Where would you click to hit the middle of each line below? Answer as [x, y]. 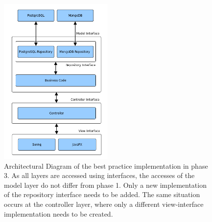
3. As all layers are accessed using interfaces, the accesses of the [99, 175]
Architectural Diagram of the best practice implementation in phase [106, 166]
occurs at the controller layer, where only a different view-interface [104, 204]
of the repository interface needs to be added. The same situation [102, 194]
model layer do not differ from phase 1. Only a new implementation [105, 185]
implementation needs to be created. [59, 213]
